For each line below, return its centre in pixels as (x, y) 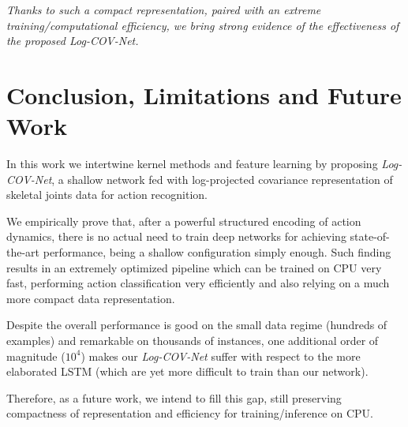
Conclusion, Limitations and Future (204, 94)
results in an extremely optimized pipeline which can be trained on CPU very (194, 267)
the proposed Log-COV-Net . (73, 41)
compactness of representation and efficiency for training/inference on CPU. (190, 413)
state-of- (370, 236)
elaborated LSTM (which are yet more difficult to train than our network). (187, 371)
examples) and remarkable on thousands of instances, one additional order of (193, 341)
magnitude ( (36, 356)
